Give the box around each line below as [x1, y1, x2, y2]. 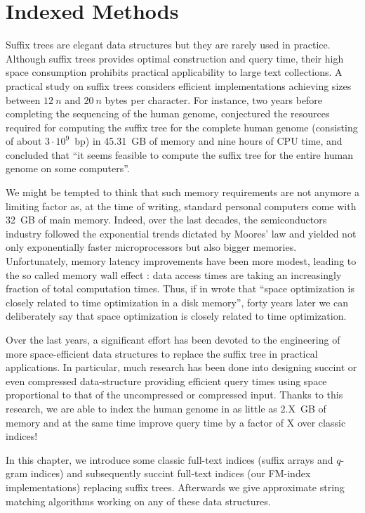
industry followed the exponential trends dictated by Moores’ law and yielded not [6, 226, 357, 240]
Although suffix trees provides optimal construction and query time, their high [6, 51, 344, 65]
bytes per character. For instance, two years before [105, 92, 323, 107]
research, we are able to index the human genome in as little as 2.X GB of [6, 401, 326, 415]
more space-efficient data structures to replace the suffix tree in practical [6, 346, 318, 361]
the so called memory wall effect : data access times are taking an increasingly [6, 267, 342, 282]
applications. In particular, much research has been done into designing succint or [6, 360, 357, 375]
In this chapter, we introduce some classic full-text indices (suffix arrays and [6, 452, 333, 467]
